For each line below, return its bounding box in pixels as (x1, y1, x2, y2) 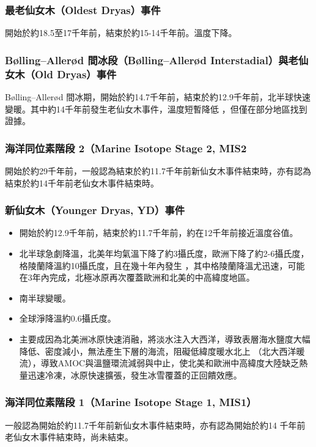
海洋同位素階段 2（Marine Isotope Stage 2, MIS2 (5, 140, 247, 155)
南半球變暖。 (19, 291, 71, 304)
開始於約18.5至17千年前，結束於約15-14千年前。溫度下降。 (5, 26, 237, 39)
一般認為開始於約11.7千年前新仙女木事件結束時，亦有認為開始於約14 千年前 (5, 418, 306, 431)
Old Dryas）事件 (35, 66, 117, 81)
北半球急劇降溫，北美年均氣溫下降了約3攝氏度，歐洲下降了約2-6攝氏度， (19, 246, 309, 259)
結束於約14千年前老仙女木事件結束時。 (5, 176, 159, 189)
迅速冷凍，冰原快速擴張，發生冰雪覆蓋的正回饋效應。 (28, 368, 242, 381)
